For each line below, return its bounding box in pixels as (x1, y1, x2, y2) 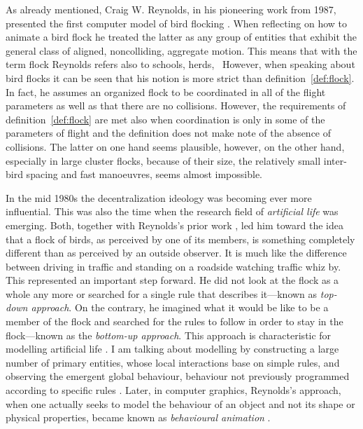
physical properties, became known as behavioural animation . (6, 410, 271, 425)
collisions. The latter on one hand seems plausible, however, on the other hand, (6, 139, 345, 154)
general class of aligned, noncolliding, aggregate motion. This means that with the (6, 43, 357, 57)
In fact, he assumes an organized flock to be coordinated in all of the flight (6, 84, 326, 99)
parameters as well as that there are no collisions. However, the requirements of (6, 98, 346, 113)
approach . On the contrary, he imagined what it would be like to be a (31, 300, 329, 315)
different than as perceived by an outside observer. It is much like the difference (6, 245, 347, 260)
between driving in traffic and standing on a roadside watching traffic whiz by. (6, 259, 341, 273)
